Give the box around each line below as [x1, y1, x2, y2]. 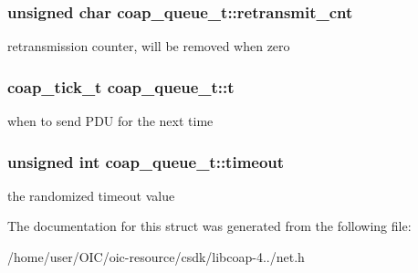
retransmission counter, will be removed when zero [7, 37, 290, 56]
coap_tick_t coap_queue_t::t [7, 75, 235, 98]
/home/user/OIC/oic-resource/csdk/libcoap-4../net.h [7, 247, 305, 267]
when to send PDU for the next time [7, 111, 214, 131]
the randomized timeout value [7, 185, 175, 205]
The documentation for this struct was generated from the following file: [7, 216, 412, 236]
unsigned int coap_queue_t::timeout [7, 150, 285, 173]
